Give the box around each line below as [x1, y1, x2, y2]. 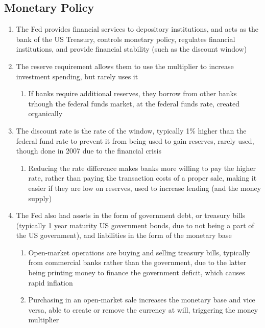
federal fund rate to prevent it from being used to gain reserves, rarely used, [16, 135, 254, 146]
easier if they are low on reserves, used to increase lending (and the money [28, 182, 261, 193]
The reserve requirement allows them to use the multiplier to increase [16, 60, 234, 71]
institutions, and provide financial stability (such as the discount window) [16, 43, 247, 54]
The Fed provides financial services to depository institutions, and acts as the [16, 24, 259, 34]
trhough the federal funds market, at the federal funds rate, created [28, 98, 240, 108]
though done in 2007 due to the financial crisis [16, 145, 161, 156]
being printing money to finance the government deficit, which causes [28, 267, 245, 278]
